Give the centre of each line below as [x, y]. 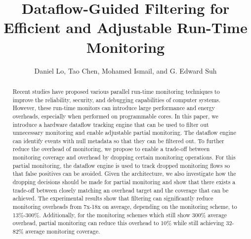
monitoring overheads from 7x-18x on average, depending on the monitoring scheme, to [125, 207]
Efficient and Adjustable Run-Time [125, 27]
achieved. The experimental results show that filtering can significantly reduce [113, 198]
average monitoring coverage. [63, 231]
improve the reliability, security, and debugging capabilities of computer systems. [117, 100]
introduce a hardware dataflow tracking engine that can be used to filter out [111, 124]
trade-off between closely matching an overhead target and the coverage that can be [121, 190]
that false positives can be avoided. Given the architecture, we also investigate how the [124, 174]
